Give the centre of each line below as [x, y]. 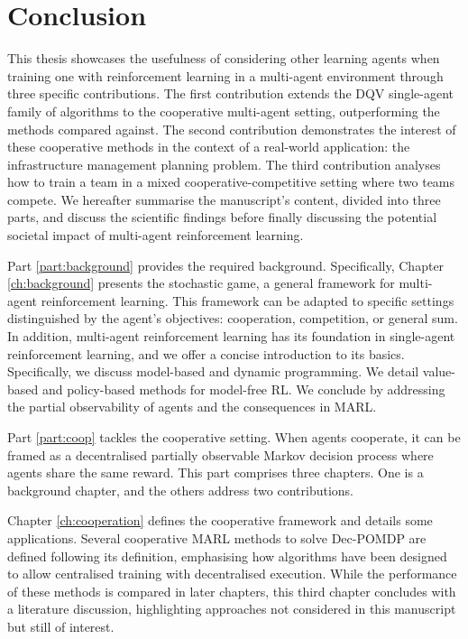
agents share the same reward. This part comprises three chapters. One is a [216, 472]
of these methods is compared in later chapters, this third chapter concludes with [232, 591]
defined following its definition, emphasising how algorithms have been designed [227, 556]
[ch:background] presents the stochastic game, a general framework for [201, 283]
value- [439, 371]
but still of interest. [61, 626]
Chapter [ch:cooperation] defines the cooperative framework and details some [220, 520]
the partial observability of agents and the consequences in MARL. [192, 407]
